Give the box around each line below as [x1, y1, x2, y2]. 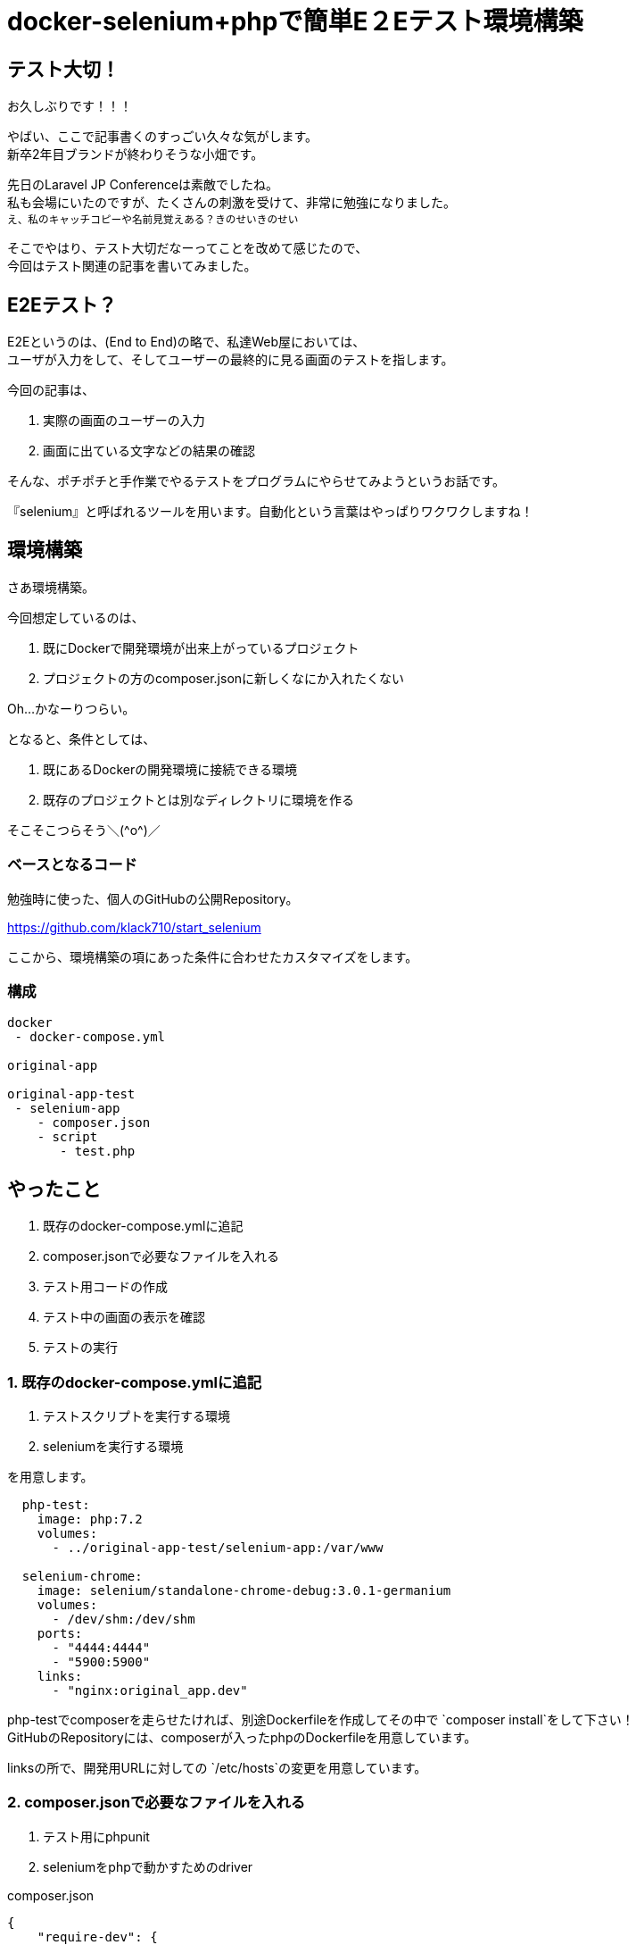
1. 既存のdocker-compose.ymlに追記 [7, 1373, 262, 1391]
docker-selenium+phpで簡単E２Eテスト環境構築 [7, 6, 583, 37]
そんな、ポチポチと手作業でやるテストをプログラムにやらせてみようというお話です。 [7, 473, 505, 489]
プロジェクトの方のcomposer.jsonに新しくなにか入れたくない [43, 670, 405, 686]
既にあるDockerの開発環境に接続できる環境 [43, 761, 298, 777]
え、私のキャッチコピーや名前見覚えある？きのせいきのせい [7, 213, 299, 227]
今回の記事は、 [7, 382, 95, 398]
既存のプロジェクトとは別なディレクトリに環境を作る [43, 791, 355, 807]
